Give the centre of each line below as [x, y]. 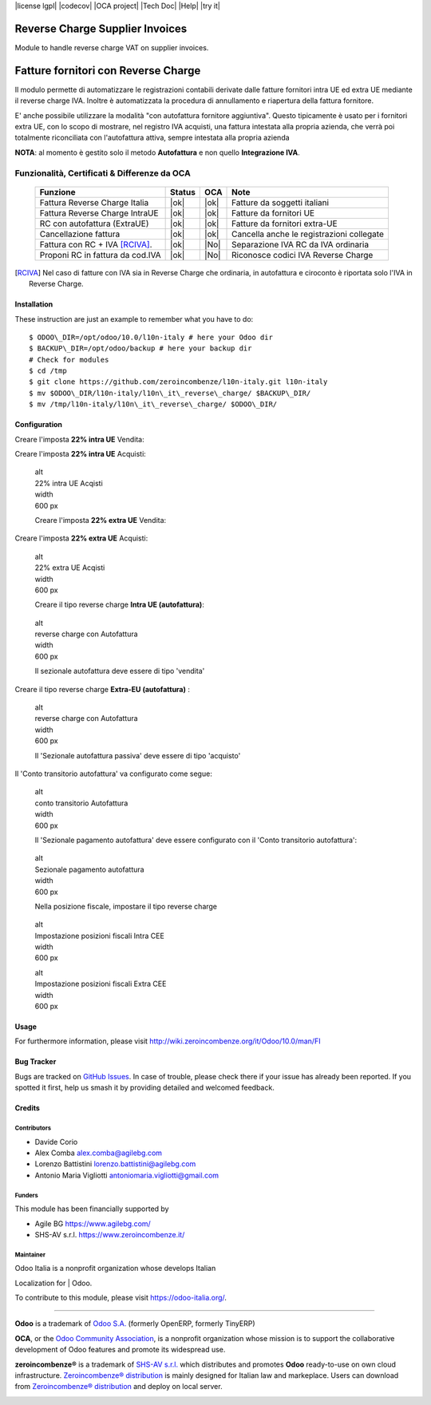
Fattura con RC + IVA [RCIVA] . [96, 244]
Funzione [57, 192]
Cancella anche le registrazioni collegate [308, 234]
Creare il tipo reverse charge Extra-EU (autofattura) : [103, 689]
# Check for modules [69, 360]
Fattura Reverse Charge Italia [94, 202]
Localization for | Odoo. [53, 1283]
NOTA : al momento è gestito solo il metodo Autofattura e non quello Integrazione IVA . [157, 152]
